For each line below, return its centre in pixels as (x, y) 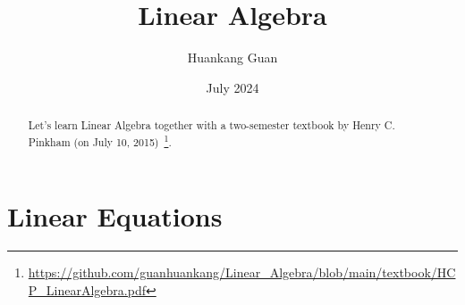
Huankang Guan (232, 58)
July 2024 (232, 87)
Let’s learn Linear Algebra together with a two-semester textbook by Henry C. (211, 125)
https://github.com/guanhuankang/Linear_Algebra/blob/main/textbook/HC (242, 272)
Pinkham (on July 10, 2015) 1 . (100, 140)
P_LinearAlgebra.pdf (87, 289)
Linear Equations (115, 216)
